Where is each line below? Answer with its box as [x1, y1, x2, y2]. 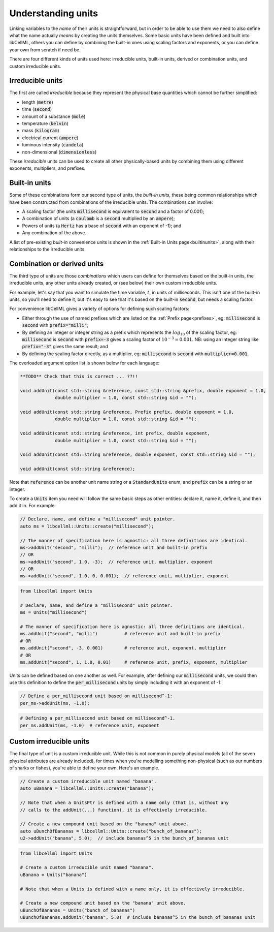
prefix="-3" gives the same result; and [22, 344, 109, 350]
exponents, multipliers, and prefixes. [9, 165, 86, 171]
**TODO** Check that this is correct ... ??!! [20, 374, 138, 380]
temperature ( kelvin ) [22, 120, 68, 127]
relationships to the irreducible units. [9, 246, 86, 252]
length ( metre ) [22, 99, 53, 105]
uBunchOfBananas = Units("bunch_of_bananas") [20, 907, 135, 913]
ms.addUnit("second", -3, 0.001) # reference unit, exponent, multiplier [20, 645, 226, 651]
